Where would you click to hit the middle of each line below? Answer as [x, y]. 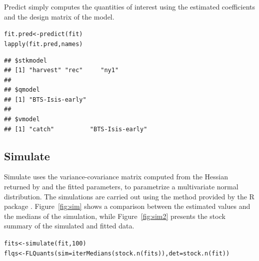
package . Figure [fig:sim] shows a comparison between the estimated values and [127, 206]
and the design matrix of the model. [59, 16]
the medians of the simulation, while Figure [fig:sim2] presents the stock [115, 216]
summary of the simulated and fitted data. [69, 226]
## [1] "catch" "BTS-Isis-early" [76, 129]
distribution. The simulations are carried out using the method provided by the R [129, 196]
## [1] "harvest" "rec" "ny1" [61, 70]
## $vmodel [22, 119]
